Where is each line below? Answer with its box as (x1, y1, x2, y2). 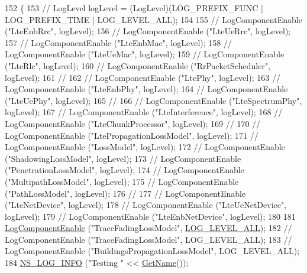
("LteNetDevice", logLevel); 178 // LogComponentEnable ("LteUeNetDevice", (5, 199, 287, 211)
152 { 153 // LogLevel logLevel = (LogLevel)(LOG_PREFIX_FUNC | (5, 2, 263, 14)
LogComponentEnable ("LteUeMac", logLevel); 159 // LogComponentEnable (5, 48, 285, 60)
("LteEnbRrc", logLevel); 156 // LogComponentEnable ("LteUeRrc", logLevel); (5, 25, 291, 37)
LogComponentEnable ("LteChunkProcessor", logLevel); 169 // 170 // (5, 117, 261, 129)
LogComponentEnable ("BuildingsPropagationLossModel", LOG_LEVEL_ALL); (5, 245, 300, 257)
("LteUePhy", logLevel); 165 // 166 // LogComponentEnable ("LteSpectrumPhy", (5, 94, 302, 106)
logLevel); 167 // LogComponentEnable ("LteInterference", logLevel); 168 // (5, 106, 283, 118)
